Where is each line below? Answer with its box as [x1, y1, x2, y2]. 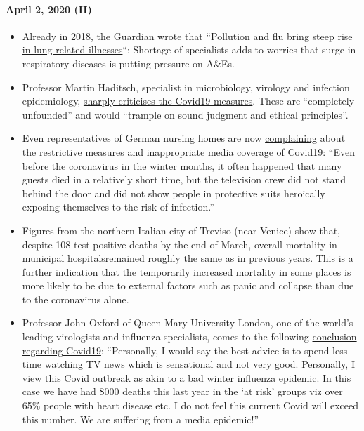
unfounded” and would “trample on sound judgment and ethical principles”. [22, 107, 349, 121]
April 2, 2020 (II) [6, 1, 92, 16]
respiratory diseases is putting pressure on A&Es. [22, 55, 235, 70]
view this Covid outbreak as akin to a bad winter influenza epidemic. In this [22, 370, 351, 385]
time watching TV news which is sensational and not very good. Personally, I [22, 357, 355, 371]
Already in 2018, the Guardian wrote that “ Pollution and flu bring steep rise [22, 28, 353, 43]
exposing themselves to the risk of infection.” [22, 199, 214, 214]
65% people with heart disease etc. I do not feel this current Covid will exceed [22, 398, 359, 413]
